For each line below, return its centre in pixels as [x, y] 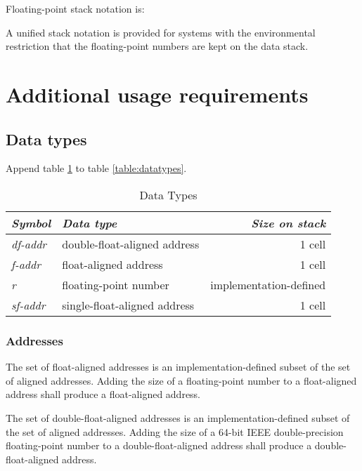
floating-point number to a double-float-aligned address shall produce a [159, 445]
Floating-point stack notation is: [75, 8]
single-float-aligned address [128, 305]
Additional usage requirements [157, 94]
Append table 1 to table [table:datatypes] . [96, 168]
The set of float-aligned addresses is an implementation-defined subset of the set [178, 367]
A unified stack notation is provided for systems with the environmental [161, 32]
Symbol [31, 223]
